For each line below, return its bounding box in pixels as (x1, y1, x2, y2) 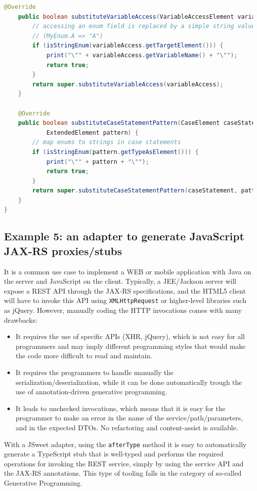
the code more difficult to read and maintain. (15, 350, 152, 361)
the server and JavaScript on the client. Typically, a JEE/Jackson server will (4, 276, 237, 286)
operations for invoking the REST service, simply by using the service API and (4, 458, 244, 468)
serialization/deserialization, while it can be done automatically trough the (15, 377, 242, 387)
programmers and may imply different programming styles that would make (15, 340, 246, 351)
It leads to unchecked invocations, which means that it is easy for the (15, 403, 226, 413)
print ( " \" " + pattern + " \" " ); (46, 158, 149, 165)
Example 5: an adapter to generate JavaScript (4, 228, 245, 244)
